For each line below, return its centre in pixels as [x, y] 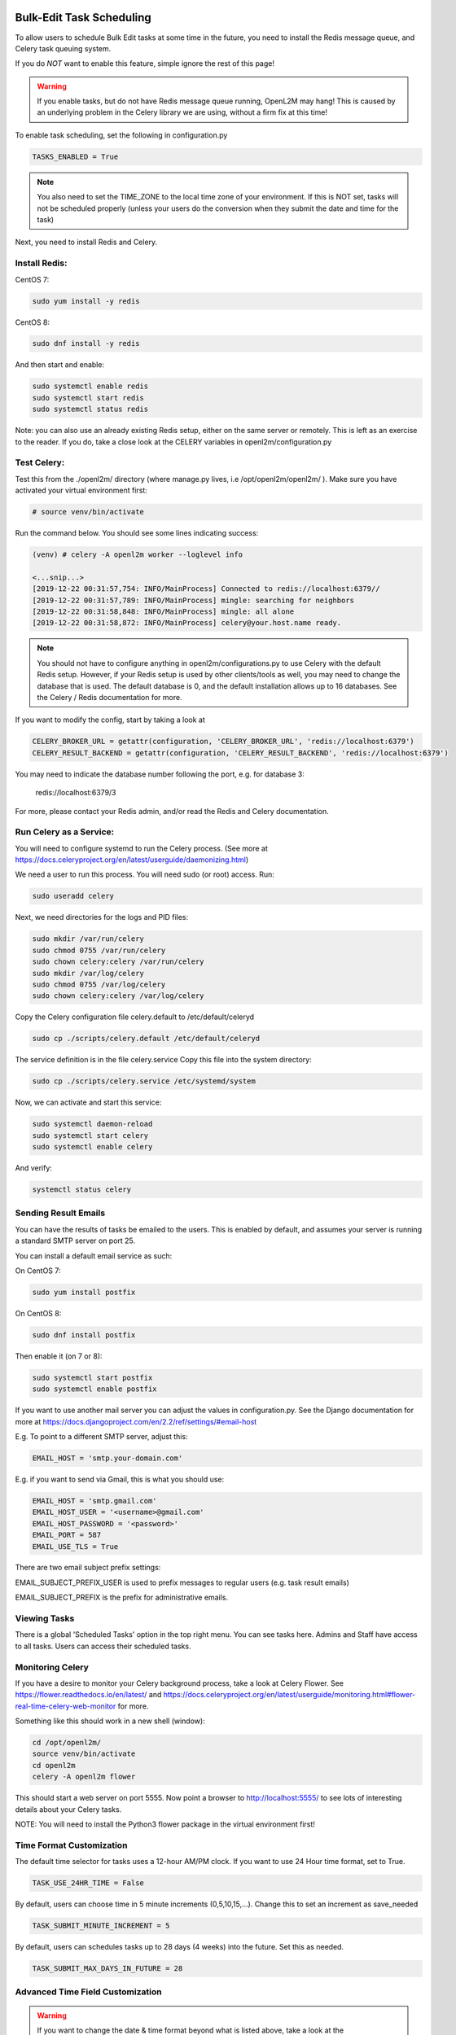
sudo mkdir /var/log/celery [88, 973]
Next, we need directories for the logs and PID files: [102, 917]
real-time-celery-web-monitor [66, 1706]
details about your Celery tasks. [68, 1809]
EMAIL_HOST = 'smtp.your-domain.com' [107, 1458]
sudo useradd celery [73, 896]
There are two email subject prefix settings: [88, 1568]
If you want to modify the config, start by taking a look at [110, 720]
